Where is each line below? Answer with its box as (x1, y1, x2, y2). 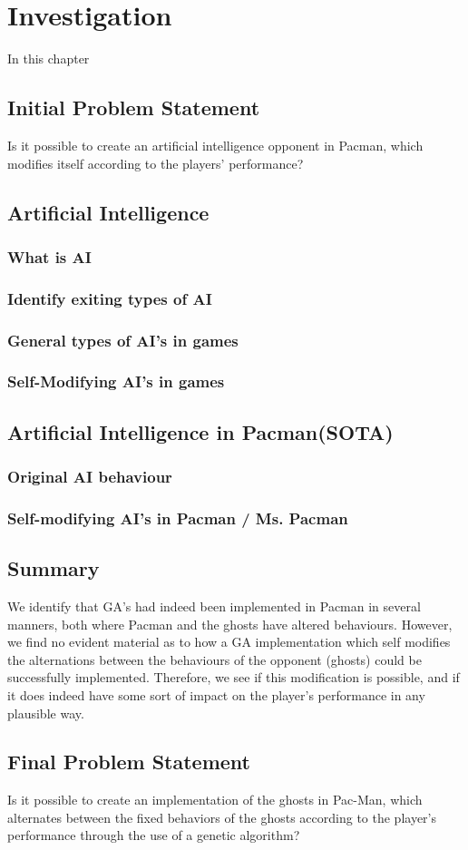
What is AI (7, 245, 92, 268)
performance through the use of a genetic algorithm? (7, 826, 300, 845)
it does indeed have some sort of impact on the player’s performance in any (7, 685, 425, 704)
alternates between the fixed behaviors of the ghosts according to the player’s (7, 807, 437, 826)
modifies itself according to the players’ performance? (7, 153, 304, 172)
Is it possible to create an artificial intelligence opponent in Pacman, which (7, 135, 424, 154)
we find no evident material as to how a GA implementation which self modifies (7, 632, 451, 651)
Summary (7, 554, 100, 582)
